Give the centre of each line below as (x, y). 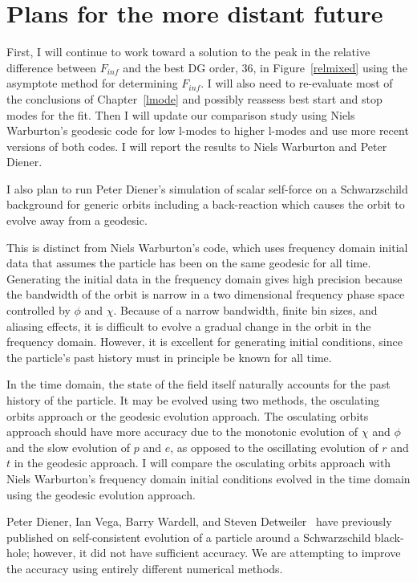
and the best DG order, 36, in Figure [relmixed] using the (265, 67)
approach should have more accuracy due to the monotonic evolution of (182, 431)
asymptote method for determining (92, 83)
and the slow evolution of (69, 447)
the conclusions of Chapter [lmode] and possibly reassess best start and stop (194, 98)
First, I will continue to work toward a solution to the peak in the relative (188, 52)
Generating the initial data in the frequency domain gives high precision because (204, 278)
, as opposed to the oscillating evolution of (274, 447)
